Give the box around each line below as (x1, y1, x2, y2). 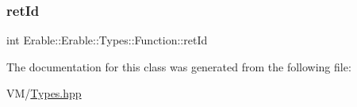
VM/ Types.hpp (6, 85, 82, 101)
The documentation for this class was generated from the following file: (6, 58, 351, 75)
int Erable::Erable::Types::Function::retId (6, 32, 208, 48)
